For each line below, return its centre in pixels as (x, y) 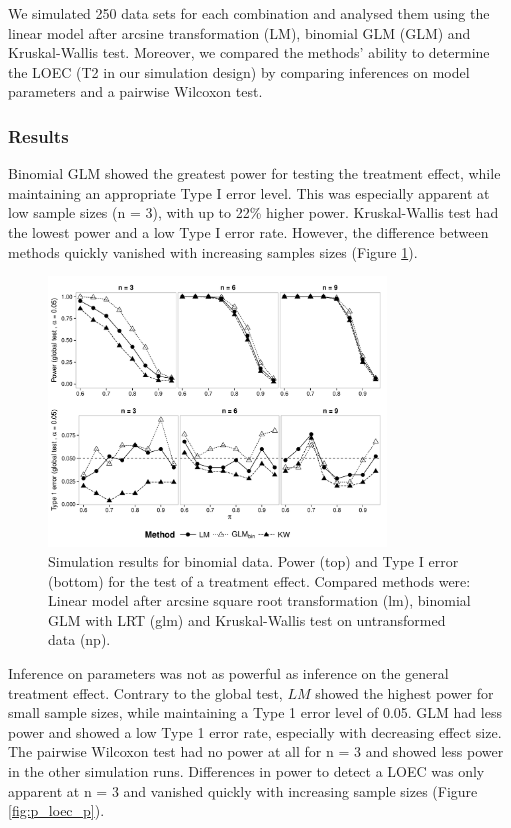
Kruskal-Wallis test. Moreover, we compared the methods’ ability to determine (249, 52)
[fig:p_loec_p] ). (56, 810)
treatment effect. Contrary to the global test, (145, 692)
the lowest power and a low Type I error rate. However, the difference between (248, 231)
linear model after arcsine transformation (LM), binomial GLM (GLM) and (239, 32)
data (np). (79, 639)
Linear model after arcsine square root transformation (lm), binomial (259, 600)
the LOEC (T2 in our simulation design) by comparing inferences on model (239, 71)
